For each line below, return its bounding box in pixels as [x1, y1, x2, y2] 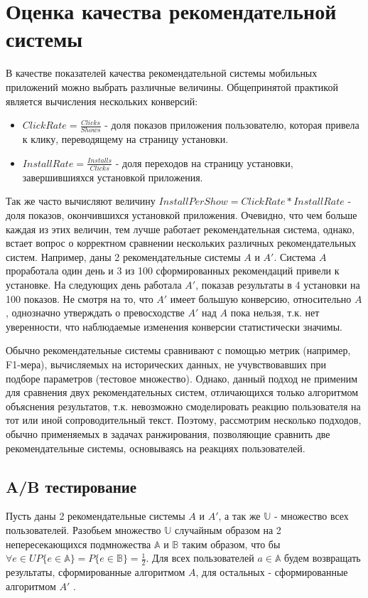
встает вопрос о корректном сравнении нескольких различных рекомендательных [6, 235, 357, 250]
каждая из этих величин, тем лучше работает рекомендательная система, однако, [6, 221, 355, 236]
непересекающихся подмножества [6, 536, 151, 551]
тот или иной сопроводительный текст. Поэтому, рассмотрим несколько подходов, [6, 412, 362, 427]
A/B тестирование [6, 475, 137, 497]
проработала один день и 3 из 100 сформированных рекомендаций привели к [6, 263, 340, 278]
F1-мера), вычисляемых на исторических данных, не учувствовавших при [6, 356, 326, 371]
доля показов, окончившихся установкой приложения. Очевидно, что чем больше [6, 208, 357, 223]
